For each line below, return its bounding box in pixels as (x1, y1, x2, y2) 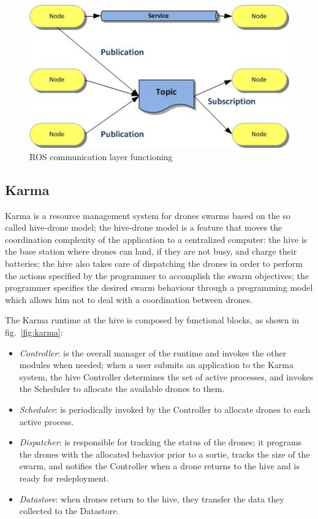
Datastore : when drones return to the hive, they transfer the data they (19, 492, 284, 505)
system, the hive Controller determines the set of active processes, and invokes (19, 370, 314, 383)
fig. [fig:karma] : (5, 325, 63, 338)
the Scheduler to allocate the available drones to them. (19, 382, 225, 395)
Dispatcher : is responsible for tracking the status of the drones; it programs (19, 436, 302, 448)
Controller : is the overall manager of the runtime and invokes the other (19, 346, 287, 359)
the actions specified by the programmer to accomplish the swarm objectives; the (5, 269, 309, 282)
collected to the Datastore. (19, 504, 119, 517)
